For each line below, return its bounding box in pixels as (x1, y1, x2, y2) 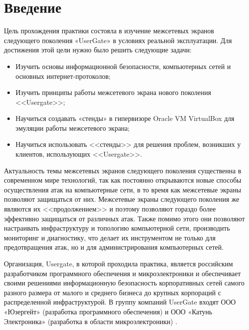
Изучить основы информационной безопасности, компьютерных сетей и (15, 61, 231, 71)
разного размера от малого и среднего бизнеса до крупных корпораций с (4, 287, 221, 297)
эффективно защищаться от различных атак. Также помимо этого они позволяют (4, 213, 245, 223)
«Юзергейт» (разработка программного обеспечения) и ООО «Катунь (4, 306, 212, 316)
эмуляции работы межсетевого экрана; (15, 122, 130, 133)
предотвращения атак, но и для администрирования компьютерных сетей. (4, 242, 224, 252)
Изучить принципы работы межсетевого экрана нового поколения (15, 87, 211, 97)
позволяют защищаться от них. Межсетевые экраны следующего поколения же (4, 194, 239, 204)
